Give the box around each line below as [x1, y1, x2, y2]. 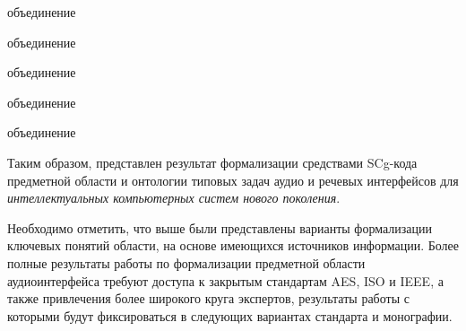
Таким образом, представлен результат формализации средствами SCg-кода [7, 152, 418, 171]
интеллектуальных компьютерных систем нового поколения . [7, 188, 341, 207]
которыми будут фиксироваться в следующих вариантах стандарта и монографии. [7, 306, 453, 325]
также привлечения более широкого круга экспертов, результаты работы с [7, 289, 410, 308]
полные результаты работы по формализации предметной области [7, 253, 366, 272]
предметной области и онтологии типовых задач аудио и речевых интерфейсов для [7, 170, 459, 189]
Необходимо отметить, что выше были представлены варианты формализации [7, 218, 432, 237]
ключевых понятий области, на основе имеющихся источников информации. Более [7, 236, 460, 255]
